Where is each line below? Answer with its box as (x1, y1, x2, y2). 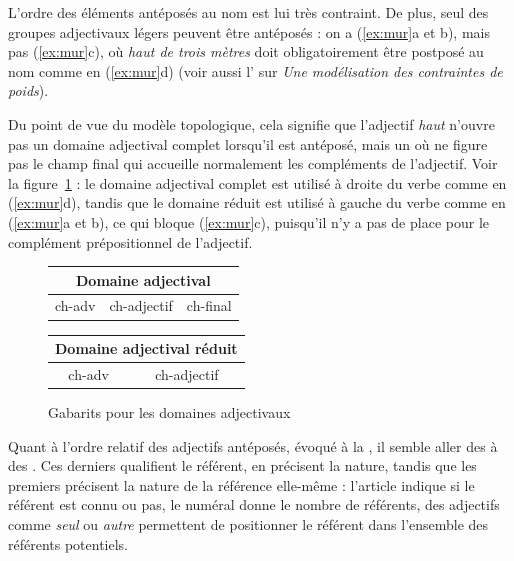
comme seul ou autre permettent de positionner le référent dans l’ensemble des (8, 513, 489, 534)
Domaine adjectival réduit (55, 338, 238, 359)
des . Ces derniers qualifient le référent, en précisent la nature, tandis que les (8, 455, 477, 476)
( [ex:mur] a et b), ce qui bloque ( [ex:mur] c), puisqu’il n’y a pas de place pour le (8, 211, 489, 232)
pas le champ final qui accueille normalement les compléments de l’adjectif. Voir (8, 153, 498, 174)
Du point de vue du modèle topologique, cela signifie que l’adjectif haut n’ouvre (8, 113, 495, 134)
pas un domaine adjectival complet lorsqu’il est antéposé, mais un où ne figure (8, 133, 488, 154)
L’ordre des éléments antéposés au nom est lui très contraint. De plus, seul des (8, 2, 489, 22)
